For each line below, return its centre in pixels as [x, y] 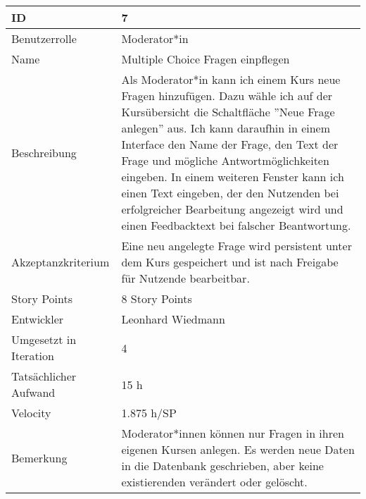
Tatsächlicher [44, 376]
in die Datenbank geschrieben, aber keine [222, 466]
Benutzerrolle [44, 38]
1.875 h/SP [149, 413]
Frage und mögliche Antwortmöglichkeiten [225, 160]
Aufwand [33, 392]
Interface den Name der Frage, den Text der [230, 144]
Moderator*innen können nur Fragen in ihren [233, 433]
